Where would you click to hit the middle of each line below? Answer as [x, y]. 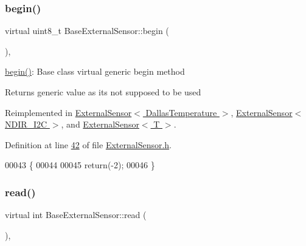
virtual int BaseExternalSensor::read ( [76, 215]
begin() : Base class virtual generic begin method [95, 71]
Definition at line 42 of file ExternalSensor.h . [89, 144]
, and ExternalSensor [100, 124]
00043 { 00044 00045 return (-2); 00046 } [80, 165]
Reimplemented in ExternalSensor [68, 112]
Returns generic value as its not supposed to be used [103, 92]
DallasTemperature [181, 112]
